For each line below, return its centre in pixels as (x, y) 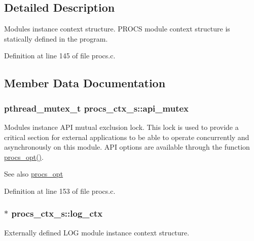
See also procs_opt (34, 174)
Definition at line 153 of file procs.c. (60, 191)
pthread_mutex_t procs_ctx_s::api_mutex (96, 108)
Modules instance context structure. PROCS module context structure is (117, 29)
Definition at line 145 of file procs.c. (60, 56)
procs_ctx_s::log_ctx (57, 213)
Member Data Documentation (85, 83)
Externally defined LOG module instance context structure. (97, 232)
